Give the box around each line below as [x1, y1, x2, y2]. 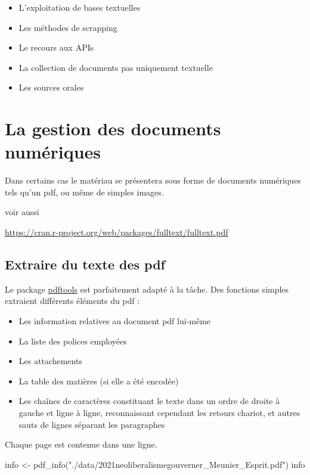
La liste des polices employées [18, 334, 127, 347]
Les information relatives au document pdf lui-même [18, 315, 211, 327]
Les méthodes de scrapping [18, 21, 117, 33]
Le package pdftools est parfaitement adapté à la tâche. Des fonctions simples [5, 282, 289, 295]
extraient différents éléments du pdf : [5, 294, 140, 307]
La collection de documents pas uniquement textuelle [18, 61, 213, 73]
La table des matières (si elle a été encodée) [18, 374, 179, 387]
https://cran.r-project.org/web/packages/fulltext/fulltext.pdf [5, 226, 228, 238]
